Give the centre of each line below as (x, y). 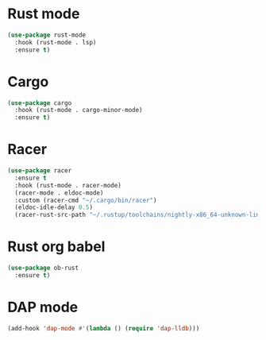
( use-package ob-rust (43, 268)
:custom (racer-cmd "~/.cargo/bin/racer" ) (86, 200)
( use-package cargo (40, 103)
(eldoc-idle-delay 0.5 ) (54, 207)
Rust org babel (56, 247)
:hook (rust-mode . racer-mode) (68, 185)
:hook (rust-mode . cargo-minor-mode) (79, 110)
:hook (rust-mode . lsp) (56, 42)
